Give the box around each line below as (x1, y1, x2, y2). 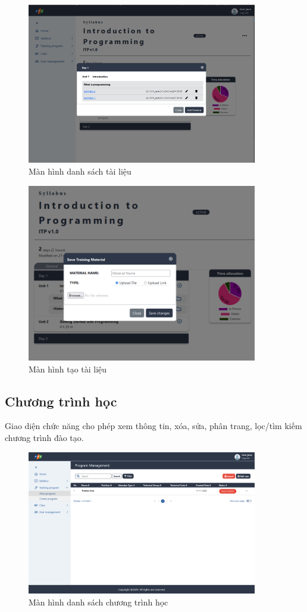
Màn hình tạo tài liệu (29, 362, 107, 375)
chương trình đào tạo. (5, 431, 84, 443)
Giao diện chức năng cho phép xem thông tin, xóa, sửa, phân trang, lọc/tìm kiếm (5, 420, 302, 432)
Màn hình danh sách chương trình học (29, 595, 168, 608)
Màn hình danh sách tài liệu (29, 164, 131, 177)
